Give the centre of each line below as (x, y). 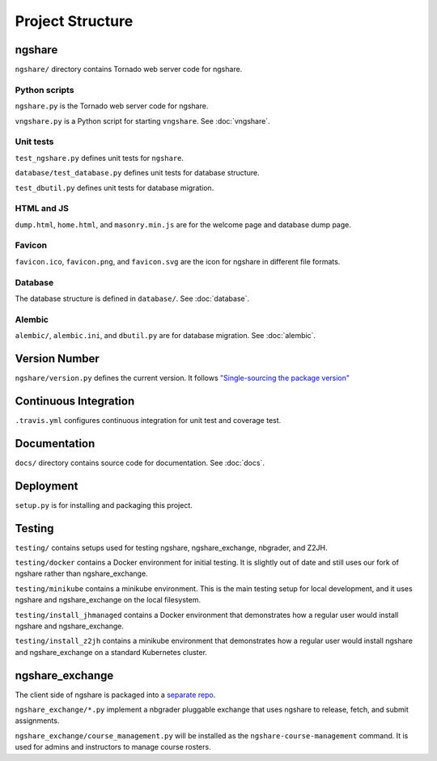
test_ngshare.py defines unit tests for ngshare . (100, 158)
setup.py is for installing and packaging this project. (104, 505)
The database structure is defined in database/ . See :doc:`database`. (132, 298)
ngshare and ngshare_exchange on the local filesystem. (108, 600)
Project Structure (74, 21)
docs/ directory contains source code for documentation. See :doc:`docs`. (140, 463)
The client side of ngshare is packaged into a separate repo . (115, 695)
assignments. (37, 721)
